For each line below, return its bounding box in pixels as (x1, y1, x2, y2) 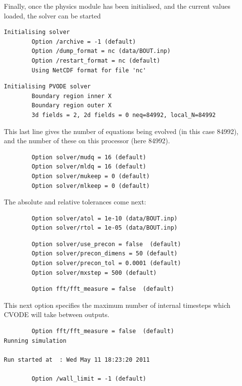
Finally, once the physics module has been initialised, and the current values (4, 1, 230, 11)
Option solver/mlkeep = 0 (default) (32, 182, 150, 189)
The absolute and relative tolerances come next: (4, 197, 146, 207)
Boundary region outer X (32, 102, 112, 109)
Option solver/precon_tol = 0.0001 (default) (32, 260, 181, 267)
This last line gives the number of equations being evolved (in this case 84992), (4, 126, 239, 136)
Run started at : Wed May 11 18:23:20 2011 (4, 356, 150, 363)
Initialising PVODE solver (4, 83, 91, 90)
